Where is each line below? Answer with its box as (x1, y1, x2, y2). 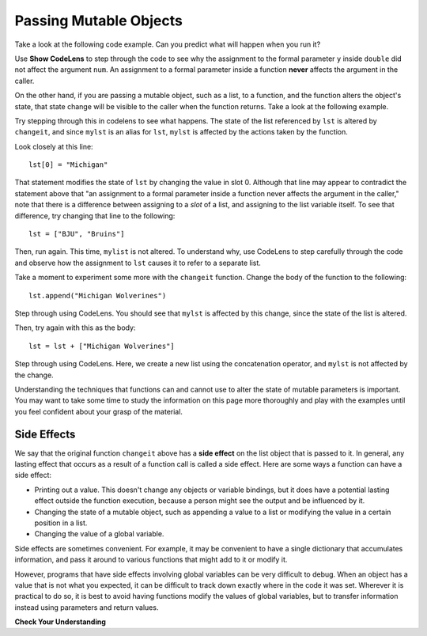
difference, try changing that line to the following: (14, 210, 176, 221)
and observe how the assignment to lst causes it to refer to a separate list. (14, 258, 261, 267)
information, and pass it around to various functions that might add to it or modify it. (14, 555, 288, 565)
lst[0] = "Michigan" (28, 161, 108, 169)
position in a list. (34, 518, 88, 528)
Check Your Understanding (14, 617, 106, 627)
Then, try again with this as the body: (14, 323, 136, 332)
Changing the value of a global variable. (34, 529, 164, 539)
